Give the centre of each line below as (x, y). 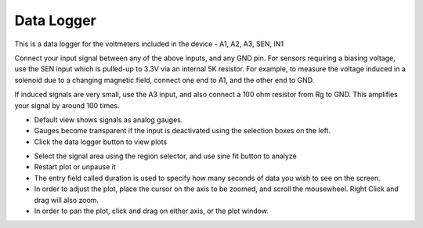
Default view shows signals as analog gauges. (108, 119)
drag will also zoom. (67, 200)
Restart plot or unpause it (75, 167)
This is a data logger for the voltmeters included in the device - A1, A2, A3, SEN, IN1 (149, 44)
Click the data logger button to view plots (101, 142)
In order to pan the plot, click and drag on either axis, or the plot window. (152, 211)
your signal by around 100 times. (67, 105)
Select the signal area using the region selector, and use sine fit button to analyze (165, 156)
